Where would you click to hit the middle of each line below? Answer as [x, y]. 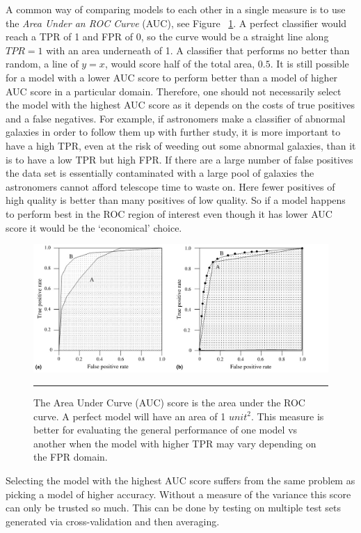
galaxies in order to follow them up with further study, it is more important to [173, 132]
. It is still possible [310, 64]
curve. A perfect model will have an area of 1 [130, 416]
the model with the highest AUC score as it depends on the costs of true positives [180, 105]
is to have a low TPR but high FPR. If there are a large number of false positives [179, 159]
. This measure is [287, 416]
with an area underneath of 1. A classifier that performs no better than [198, 50]
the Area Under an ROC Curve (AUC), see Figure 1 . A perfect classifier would [176, 23]
